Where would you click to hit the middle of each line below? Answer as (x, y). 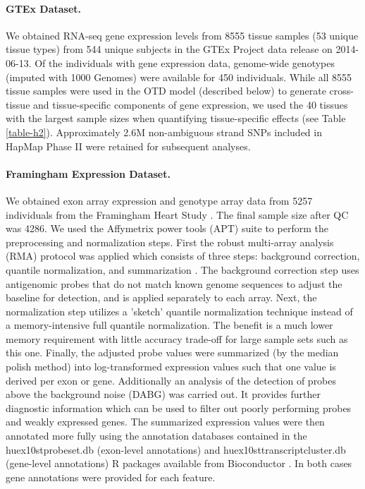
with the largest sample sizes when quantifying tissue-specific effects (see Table (176, 118)
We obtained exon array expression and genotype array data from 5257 (159, 200)
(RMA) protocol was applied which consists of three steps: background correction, (183, 256)
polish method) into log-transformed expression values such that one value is (171, 367)
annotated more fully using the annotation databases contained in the (156, 436)
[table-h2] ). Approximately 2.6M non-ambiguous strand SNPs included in (164, 132)
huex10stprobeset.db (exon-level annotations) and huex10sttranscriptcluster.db (176, 449)
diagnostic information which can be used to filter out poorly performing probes (179, 407)
